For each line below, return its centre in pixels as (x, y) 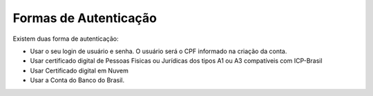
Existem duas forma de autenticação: (66, 39)
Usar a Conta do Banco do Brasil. (77, 80)
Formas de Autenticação (85, 18)
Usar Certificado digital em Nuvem (79, 70)
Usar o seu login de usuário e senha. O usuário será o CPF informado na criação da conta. (159, 51)
